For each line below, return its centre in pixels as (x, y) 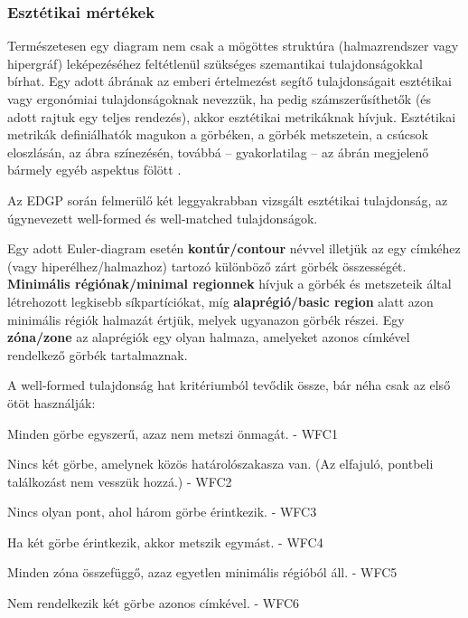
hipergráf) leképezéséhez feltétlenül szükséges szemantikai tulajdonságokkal (215, 63)
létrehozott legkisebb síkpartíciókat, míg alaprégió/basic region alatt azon (220, 301)
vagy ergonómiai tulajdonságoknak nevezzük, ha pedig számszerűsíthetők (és (220, 99)
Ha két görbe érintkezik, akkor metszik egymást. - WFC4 (165, 542)
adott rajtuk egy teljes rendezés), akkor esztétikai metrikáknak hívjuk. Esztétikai (232, 116)
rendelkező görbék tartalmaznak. (98, 354)
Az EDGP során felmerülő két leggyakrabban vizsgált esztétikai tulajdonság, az (228, 200)
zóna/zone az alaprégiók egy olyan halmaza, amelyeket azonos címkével (209, 337)
